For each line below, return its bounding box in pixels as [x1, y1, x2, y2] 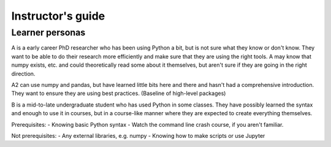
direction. [11, 70, 36, 77]
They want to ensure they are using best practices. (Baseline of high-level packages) [11, 89, 226, 97]
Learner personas [11, 27, 86, 38]
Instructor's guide [11, 9, 105, 23]
